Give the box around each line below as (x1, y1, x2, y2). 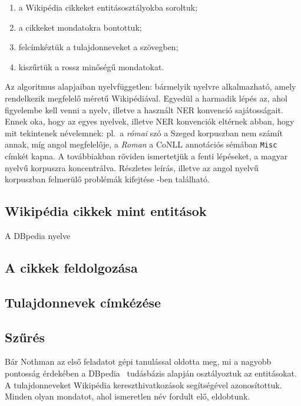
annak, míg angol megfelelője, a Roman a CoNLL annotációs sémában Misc (5, 138, 277, 150)
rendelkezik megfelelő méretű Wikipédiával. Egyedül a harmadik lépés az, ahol (5, 91, 287, 104)
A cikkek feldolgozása (5, 258, 138, 276)
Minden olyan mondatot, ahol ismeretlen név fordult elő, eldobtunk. (5, 390, 250, 402)
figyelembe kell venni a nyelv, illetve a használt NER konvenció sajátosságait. (5, 103, 283, 116)
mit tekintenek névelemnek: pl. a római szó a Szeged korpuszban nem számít (5, 126, 283, 139)
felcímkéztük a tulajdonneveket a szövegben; (18, 41, 178, 53)
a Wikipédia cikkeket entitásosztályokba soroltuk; (18, 1, 198, 13)
